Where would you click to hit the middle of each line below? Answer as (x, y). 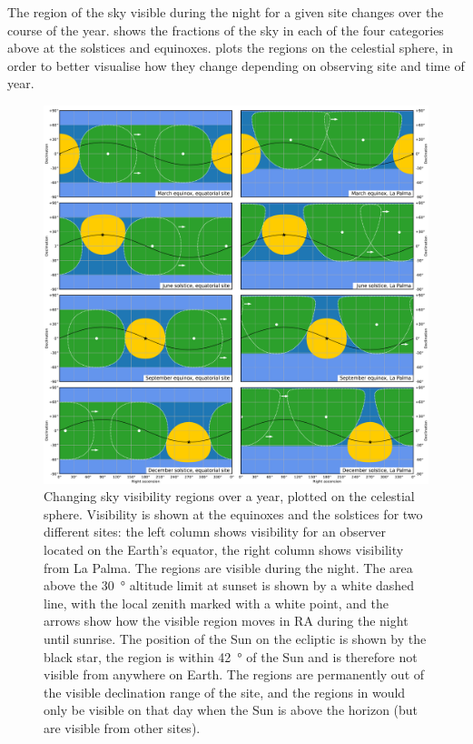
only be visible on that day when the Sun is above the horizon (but (231, 710)
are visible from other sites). (122, 728)
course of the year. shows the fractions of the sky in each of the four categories (226, 30)
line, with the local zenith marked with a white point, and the (217, 603)
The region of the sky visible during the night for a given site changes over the (226, 12)
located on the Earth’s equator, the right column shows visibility (224, 550)
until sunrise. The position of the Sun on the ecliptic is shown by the (235, 639)
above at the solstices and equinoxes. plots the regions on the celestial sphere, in (231, 48)
